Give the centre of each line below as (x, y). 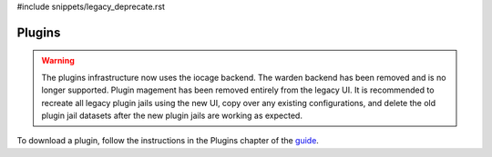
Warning (58, 61)
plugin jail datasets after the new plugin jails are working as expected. (172, 115)
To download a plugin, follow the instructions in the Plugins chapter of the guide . (168, 141)
